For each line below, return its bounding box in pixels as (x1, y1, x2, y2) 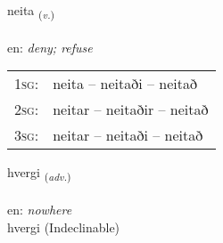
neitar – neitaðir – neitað (53, 99, 209, 120)
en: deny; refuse (7, 37, 93, 56)
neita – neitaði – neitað (53, 73, 197, 94)
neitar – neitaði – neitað (53, 125, 203, 146)
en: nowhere (7, 200, 72, 219)
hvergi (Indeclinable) (7, 217, 120, 236)
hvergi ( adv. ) (7, 163, 71, 184)
